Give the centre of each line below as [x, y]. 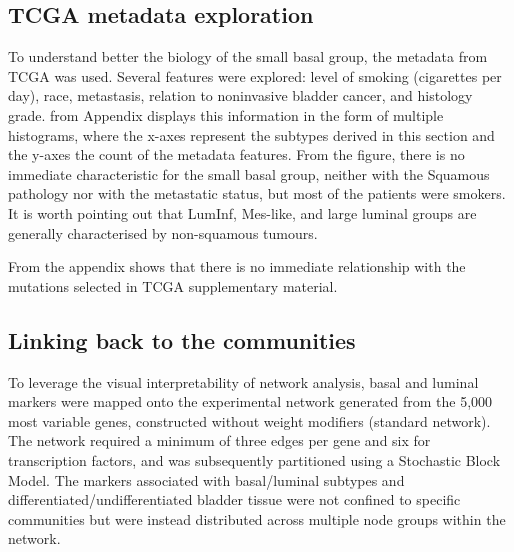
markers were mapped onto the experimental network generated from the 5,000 [250, 401]
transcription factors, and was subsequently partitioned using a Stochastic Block [254, 459]
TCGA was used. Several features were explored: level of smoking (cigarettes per [255, 75]
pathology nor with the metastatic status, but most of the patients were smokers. [257, 193]
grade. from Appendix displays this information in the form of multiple [226, 114]
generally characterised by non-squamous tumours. [163, 232]
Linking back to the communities [182, 339]
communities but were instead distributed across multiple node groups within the [257, 518]
